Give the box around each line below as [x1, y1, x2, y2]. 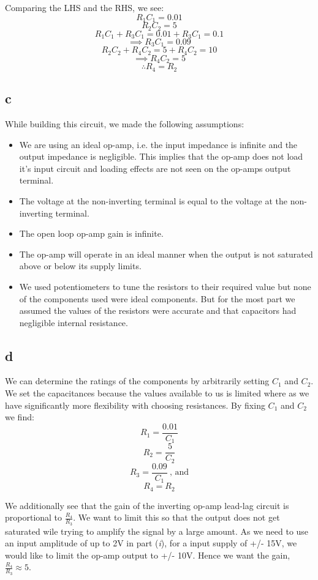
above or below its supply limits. [19, 259, 142, 272]
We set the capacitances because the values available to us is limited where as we [5, 387, 309, 400]
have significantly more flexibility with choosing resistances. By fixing [5, 398, 265, 411]
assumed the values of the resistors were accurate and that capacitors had [19, 304, 297, 317]
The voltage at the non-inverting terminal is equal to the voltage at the [19, 194, 288, 207]
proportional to [5, 511, 62, 524]
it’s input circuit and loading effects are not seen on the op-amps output [19, 162, 291, 174]
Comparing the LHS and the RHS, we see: [5, 1, 164, 13]
